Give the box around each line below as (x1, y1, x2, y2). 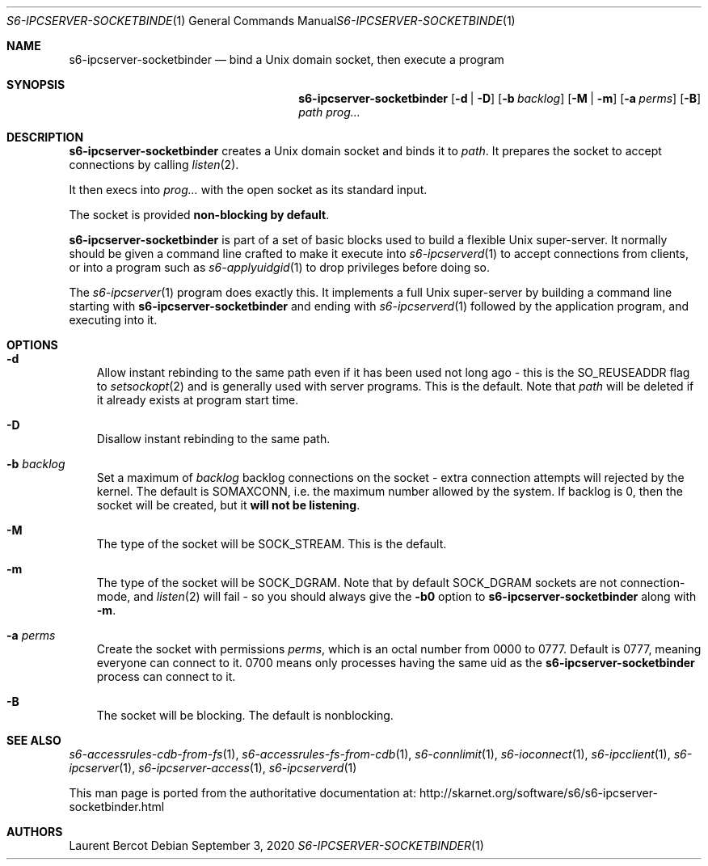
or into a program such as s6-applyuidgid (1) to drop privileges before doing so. (69, 260, 491, 274)
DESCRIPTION (6, 130, 84, 144)
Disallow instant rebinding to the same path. (96, 432, 331, 446)
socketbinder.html (69, 800, 165, 813)
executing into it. (69, 313, 158, 327)
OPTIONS (6, 338, 58, 352)
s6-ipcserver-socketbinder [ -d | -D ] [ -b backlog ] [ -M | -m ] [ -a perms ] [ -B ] (298, 91, 702, 105)
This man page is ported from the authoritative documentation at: (69, 786, 416, 800)
